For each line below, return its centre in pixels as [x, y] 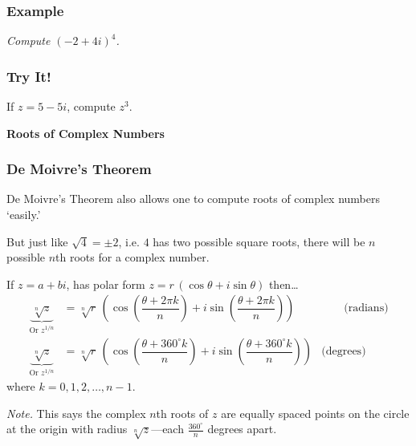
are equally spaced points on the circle [315, 413]
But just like [37, 241]
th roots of [182, 413]
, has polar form [106, 284]
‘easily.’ [24, 215]
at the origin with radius [67, 429]
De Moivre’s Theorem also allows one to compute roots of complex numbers [194, 199]
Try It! [29, 76]
